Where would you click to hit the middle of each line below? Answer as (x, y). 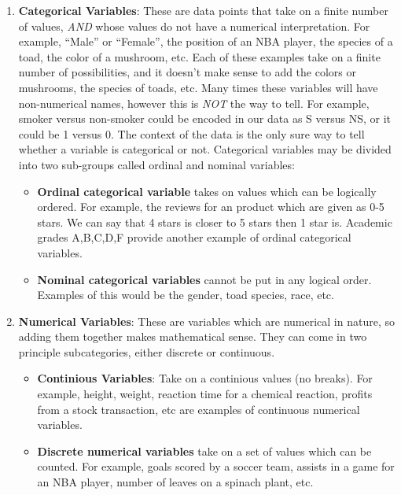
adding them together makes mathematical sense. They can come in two (193, 336)
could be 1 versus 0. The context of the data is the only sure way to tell (191, 133)
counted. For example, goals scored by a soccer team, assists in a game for (216, 466)
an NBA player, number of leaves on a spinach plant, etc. (175, 482)
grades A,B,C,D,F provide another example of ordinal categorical (194, 237)
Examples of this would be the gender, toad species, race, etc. (186, 295)
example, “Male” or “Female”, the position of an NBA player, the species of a (206, 41)
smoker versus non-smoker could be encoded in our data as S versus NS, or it (205, 118)
